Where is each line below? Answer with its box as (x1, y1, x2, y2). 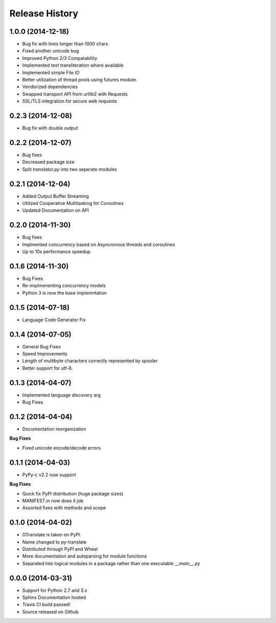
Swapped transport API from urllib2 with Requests (22, 91, 128, 97)
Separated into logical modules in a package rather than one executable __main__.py (22, 560, 200, 566)
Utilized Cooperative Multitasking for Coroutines (22, 200, 124, 206)
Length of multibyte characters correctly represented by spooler (22, 358, 158, 364)
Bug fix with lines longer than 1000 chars (22, 41, 108, 47)
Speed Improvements (22, 351, 67, 357)
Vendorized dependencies (22, 84, 78, 90)
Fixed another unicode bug (22, 48, 79, 54)
